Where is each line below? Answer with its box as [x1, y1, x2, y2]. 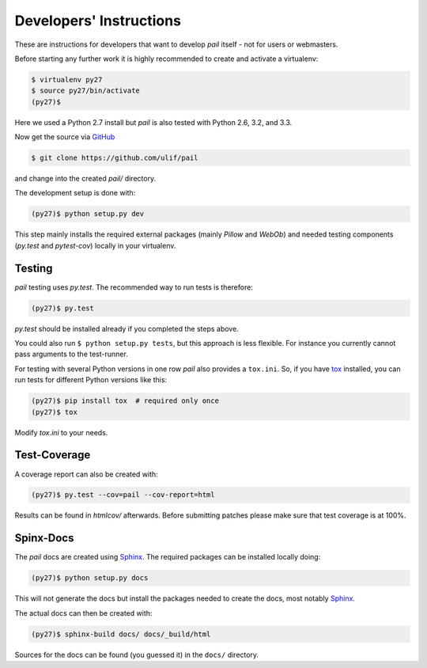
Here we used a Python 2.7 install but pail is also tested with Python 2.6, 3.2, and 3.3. [14, 117, 293, 127]
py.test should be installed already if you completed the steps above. [14, 324, 239, 333]
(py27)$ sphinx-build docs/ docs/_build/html [31, 629, 211, 639]
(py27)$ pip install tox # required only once [31, 397, 219, 405]
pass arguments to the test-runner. [14, 349, 128, 359]
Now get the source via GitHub [14, 132, 115, 142]
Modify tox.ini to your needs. [14, 427, 108, 437]
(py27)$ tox [31, 408, 78, 416]
